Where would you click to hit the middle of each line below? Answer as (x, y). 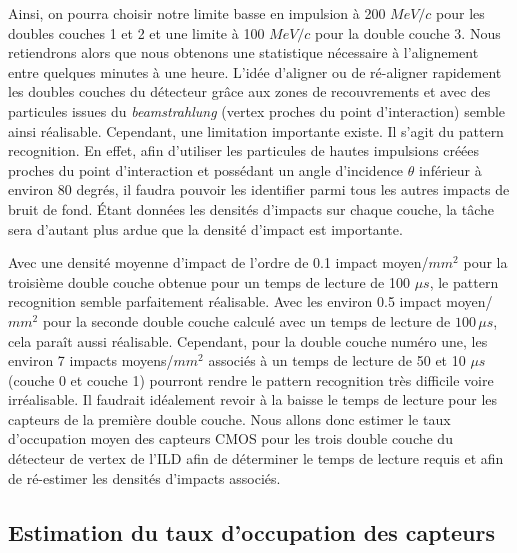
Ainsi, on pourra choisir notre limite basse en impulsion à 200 (197, 13)
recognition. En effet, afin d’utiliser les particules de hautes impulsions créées (244, 150)
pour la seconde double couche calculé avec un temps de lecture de (246, 320)
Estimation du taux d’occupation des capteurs (252, 531)
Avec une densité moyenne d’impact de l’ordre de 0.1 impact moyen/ (218, 262)
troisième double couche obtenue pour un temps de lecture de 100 (209, 281)
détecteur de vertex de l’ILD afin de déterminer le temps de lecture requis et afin (256, 458)
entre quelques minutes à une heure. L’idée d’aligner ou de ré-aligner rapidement (255, 71)
